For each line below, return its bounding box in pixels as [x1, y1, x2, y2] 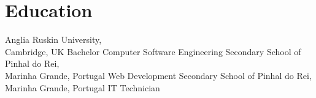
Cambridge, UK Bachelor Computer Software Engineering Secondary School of [5, 45, 301, 58]
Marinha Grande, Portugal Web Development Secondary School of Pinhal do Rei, [5, 69, 312, 81]
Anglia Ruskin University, [5, 33, 102, 46]
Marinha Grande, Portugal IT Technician [5, 81, 160, 94]
